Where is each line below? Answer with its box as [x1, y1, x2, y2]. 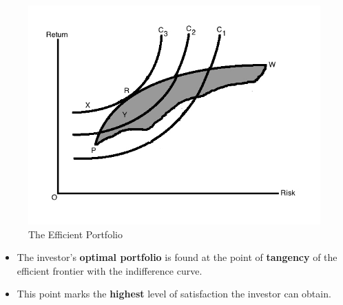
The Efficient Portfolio [28, 227, 123, 241]
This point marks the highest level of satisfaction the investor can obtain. [17, 286, 331, 301]
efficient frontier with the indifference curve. [17, 263, 202, 277]
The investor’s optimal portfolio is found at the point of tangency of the [17, 250, 337, 264]
